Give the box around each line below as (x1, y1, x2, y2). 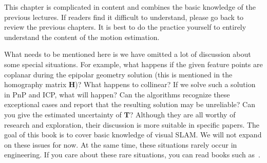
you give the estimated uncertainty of (4, 109, 122, 119)
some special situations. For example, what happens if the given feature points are (4, 58, 263, 69)
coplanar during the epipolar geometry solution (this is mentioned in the (4, 69, 233, 79)
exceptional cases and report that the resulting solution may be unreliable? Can (4, 99, 255, 110)
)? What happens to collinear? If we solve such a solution (75, 79, 256, 90)
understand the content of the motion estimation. (4, 31, 160, 42)
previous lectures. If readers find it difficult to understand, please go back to (4, 11, 244, 22)
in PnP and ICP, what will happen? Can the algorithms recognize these (4, 89, 230, 99)
